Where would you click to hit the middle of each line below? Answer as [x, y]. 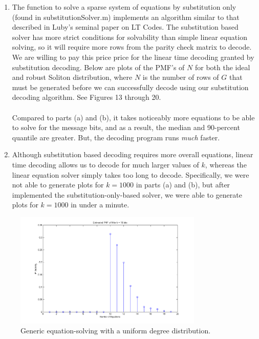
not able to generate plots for [58, 185]
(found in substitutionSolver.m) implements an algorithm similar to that [126, 17]
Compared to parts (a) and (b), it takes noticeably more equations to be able [133, 117]
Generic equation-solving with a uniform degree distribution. [116, 331]
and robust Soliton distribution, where [72, 77]
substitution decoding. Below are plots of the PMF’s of [98, 67]
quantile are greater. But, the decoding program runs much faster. [116, 137]
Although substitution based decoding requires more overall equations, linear [133, 154]
